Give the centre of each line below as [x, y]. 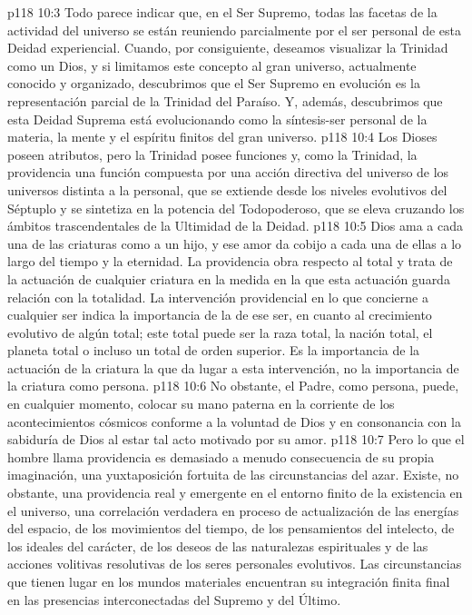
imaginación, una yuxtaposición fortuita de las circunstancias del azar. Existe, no [233, 475]
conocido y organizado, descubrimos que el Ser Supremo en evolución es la [214, 83]
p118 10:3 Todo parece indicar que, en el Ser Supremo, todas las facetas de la [222, 12]
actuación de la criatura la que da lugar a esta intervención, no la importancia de [233, 367]
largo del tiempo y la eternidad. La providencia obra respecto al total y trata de [230, 261]
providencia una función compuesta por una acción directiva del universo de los [228, 172]
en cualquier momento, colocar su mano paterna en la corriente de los [201, 404]
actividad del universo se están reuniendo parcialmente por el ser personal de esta [235, 30]
